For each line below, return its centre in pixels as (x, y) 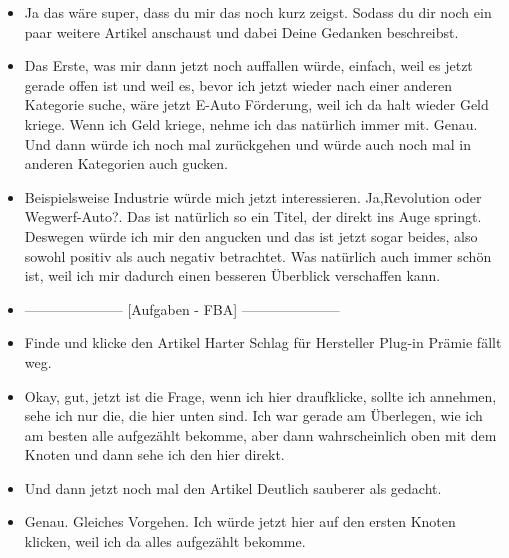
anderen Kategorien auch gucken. (126, 163)
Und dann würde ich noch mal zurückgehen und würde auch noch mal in (248, 143)
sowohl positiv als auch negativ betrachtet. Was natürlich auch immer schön (258, 255)
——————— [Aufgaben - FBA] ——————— (182, 308)
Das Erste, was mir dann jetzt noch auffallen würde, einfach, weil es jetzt (248, 65)
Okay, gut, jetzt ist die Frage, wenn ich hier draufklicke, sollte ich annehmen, (260, 395)
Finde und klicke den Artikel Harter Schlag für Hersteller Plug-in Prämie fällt (263, 342)
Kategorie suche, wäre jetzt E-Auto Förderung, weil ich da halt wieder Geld (256, 104)
